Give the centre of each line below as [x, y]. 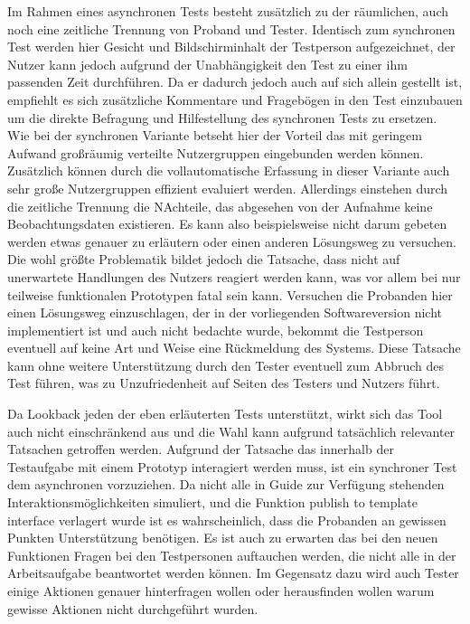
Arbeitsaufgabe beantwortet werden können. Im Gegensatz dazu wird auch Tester [233, 573]
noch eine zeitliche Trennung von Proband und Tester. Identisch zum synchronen [231, 28]
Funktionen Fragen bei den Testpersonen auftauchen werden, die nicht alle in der [232, 555]
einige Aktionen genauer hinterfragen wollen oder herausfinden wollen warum [221, 591]
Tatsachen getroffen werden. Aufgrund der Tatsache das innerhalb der [201, 449]
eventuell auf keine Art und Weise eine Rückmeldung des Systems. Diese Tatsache [234, 348]
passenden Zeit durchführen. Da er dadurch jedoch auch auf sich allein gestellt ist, [235, 82]
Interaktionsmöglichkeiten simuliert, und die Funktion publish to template [213, 502]
